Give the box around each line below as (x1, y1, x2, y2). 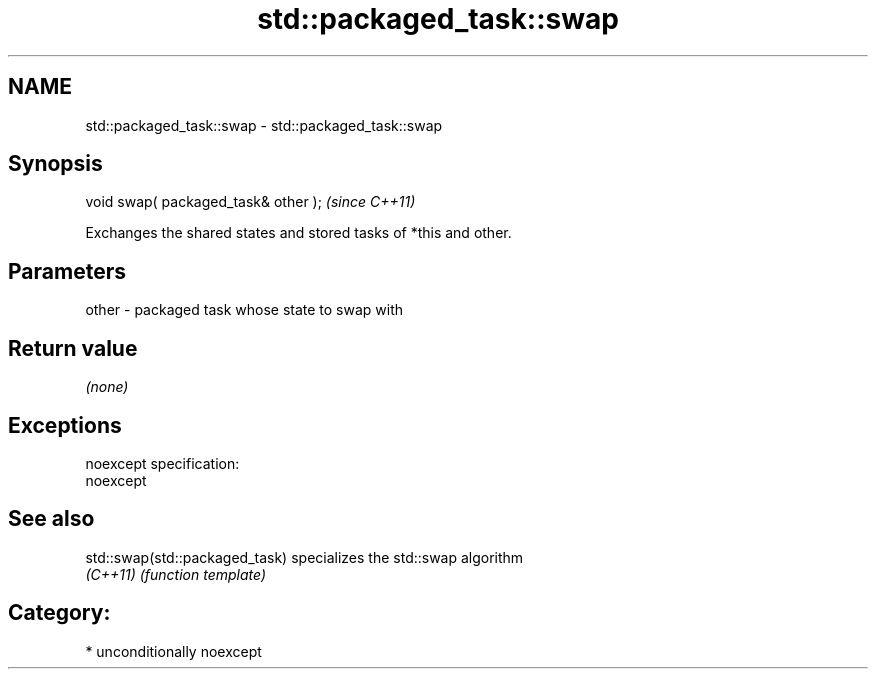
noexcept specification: (85, 454, 240, 472)
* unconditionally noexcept (85, 642, 262, 660)
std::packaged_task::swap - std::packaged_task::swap (85, 116, 443, 134)
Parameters (8, 258, 126, 284)
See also (8, 506, 95, 532)
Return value (8, 335, 138, 361)
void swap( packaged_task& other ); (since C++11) (85, 193, 416, 211)
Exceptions (8, 412, 122, 438)
